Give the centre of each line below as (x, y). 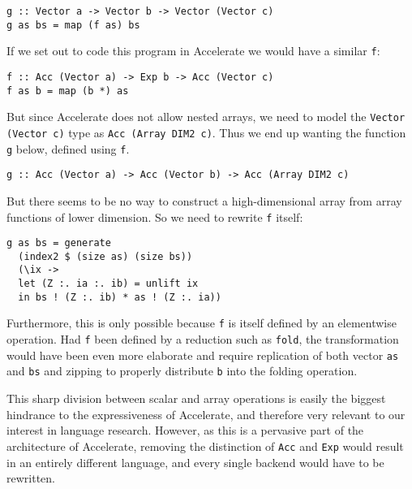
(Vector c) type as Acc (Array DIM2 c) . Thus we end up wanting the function (206, 132)
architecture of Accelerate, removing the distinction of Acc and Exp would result (205, 446)
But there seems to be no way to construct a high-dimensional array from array (204, 200)
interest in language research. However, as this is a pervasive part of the (185, 430)
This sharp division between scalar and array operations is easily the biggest (196, 398)
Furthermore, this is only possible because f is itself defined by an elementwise (202, 323)
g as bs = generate (59, 243)
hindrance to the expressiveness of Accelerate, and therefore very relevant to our (206, 414)
